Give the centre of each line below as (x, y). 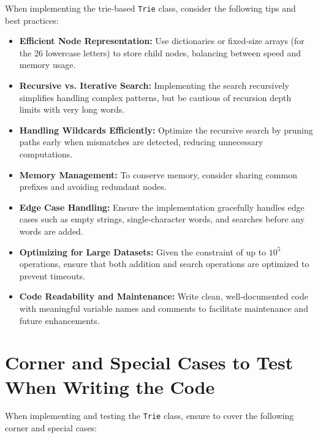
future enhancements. (59, 320)
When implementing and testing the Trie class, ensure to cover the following (150, 416)
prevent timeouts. (52, 275)
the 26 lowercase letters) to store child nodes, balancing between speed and (160, 52)
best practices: (32, 20)
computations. (46, 154)
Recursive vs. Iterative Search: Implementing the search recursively (154, 85)
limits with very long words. (72, 109)
